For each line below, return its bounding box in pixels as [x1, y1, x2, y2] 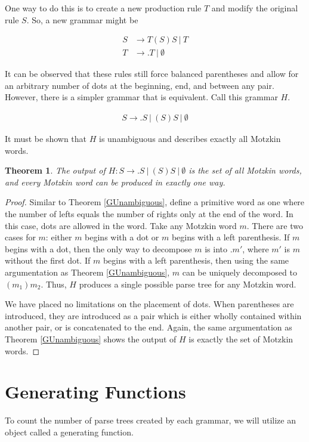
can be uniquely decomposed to [182, 266, 297, 278]
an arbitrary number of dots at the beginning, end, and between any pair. [5, 79, 274, 91]
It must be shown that [5, 132, 87, 145]
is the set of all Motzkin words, [189, 164, 302, 177]
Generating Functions [5, 379, 186, 404]
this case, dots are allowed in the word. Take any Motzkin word [5, 219, 237, 231]
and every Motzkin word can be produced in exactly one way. [5, 175, 225, 188]
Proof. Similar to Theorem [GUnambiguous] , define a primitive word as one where [5, 196, 305, 208]
